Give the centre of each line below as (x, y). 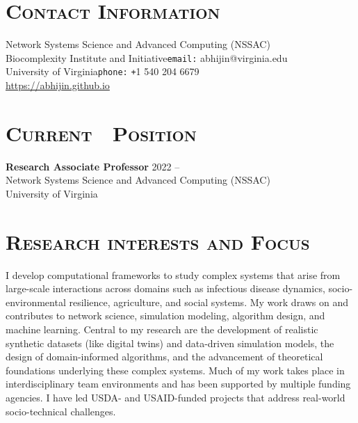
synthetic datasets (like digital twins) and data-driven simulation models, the (170, 343)
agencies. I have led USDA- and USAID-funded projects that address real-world (176, 397)
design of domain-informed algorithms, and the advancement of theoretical (164, 357)
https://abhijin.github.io (58, 85)
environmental (36, 302)
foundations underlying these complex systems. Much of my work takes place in (175, 370)
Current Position (101, 133)
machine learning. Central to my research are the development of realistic (162, 329)
